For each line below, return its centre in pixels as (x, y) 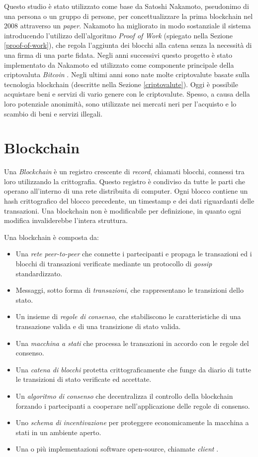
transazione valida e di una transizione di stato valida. (98, 326)
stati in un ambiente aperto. (58, 432)
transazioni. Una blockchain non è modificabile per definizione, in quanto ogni (123, 210)
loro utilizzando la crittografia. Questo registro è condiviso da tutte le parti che (125, 181)
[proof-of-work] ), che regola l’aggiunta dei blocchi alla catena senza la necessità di (128, 45)
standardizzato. (39, 273)
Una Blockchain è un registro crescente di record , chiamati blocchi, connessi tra (124, 171)
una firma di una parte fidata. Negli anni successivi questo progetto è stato (118, 55)
